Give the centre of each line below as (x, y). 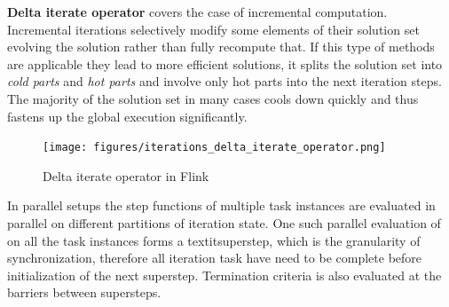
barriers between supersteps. (84, 292)
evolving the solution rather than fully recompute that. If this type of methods (221, 47)
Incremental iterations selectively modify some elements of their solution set (213, 29)
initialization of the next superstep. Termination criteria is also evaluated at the (224, 275)
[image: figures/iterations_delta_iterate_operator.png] (214, 148)
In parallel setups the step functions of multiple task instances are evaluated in (221, 205)
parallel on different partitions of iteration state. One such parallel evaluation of (224, 223)
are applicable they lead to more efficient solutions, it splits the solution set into (225, 63)
